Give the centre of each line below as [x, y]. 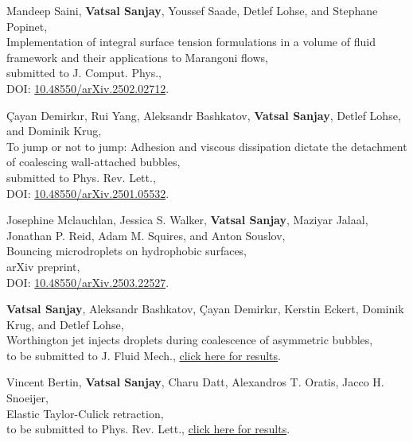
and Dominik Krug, [54, 131]
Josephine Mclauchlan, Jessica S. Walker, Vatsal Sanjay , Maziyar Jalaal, [187, 220]
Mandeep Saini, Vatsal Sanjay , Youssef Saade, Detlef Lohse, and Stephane [192, 10]
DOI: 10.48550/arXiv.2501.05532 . [88, 193]
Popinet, [27, 26]
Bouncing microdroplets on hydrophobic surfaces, [127, 251]
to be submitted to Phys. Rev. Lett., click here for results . [148, 429]
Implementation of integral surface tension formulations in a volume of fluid [191, 42]
